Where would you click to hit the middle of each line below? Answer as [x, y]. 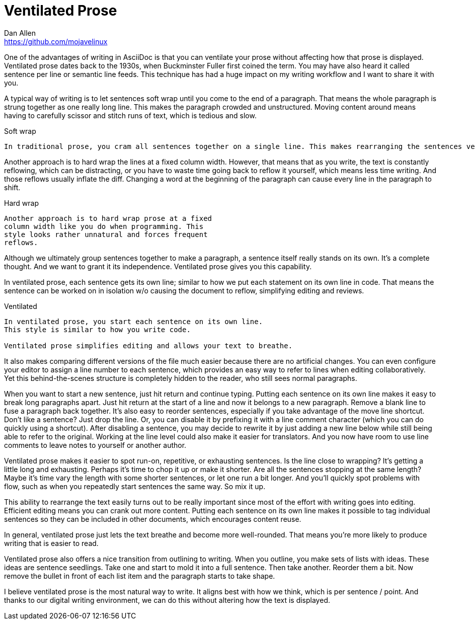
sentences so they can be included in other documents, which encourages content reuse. [153, 519]
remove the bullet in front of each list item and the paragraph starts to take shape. [140, 576]
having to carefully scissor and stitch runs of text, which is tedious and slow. [130, 115]
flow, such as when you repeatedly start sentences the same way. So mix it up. [135, 486]
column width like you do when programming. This [104, 226]
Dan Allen [20, 33]
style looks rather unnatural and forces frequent [106, 234]
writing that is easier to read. [51, 543]
